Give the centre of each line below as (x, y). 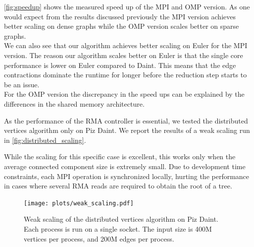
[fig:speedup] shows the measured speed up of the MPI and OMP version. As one (127, 6)
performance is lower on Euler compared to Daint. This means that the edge (120, 65)
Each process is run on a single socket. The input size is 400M (118, 228)
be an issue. (22, 84)
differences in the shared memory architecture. (74, 103)
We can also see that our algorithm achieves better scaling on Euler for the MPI (126, 45)
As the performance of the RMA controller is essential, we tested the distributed (126, 120)
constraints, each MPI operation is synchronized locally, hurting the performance (127, 176)
